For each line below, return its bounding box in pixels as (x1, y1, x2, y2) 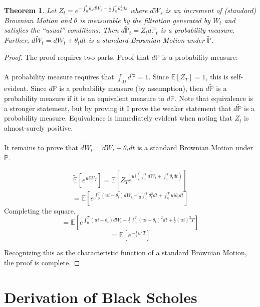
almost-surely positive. (4, 123, 73, 133)
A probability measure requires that (4, 71, 114, 82)
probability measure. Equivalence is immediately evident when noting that (4, 113, 232, 123)
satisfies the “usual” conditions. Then (4, 25, 119, 35)
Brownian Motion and (4, 15, 72, 25)
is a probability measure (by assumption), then (59, 83, 203, 93)
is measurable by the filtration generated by (80, 15, 210, 25)
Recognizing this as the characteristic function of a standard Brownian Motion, (4, 247, 247, 258)
